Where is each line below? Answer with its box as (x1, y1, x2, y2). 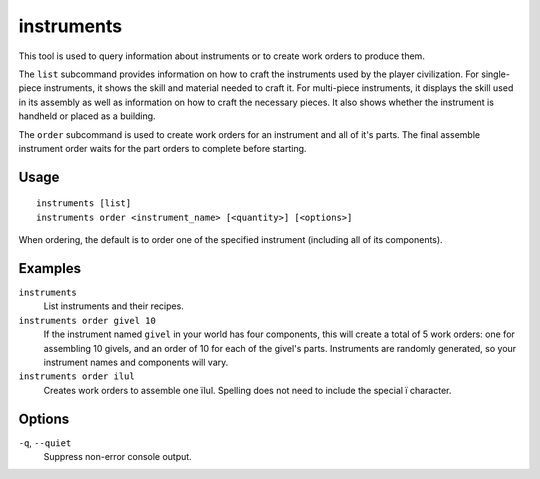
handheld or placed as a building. (18, 110, 156, 122)
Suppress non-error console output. (43, 451, 192, 463)
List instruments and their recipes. (43, 300, 184, 312)
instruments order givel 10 (18, 315, 157, 326)
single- (481, 68, 510, 80)
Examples (18, 260, 82, 277)
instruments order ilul (18, 371, 135, 382)
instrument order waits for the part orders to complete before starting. (18, 142, 307, 154)
